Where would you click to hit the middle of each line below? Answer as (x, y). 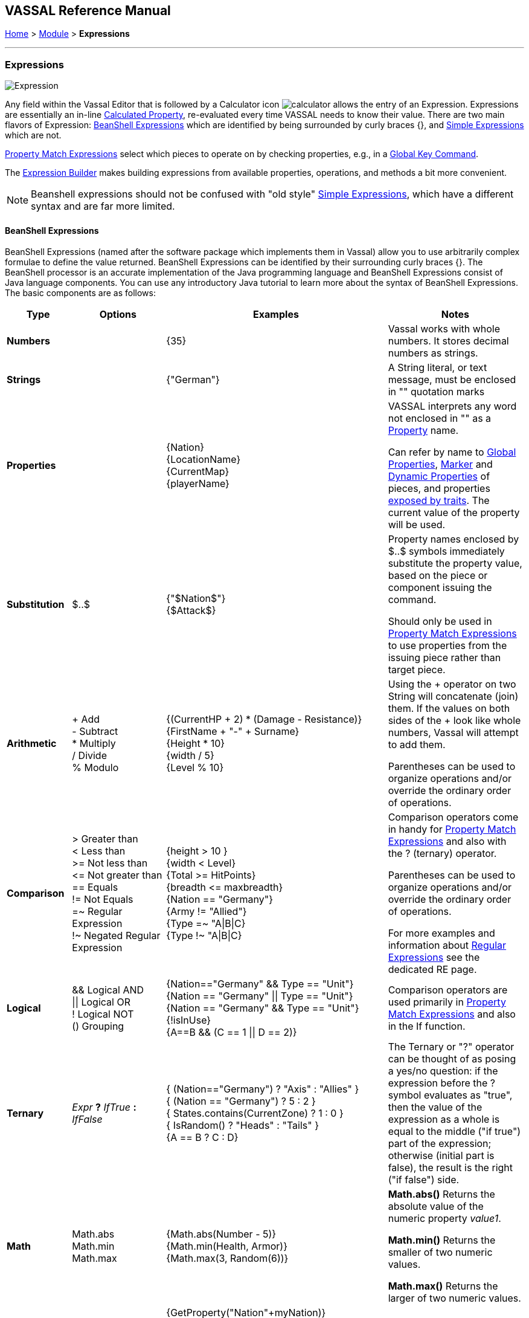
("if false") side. (424, 1180)
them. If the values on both (449, 709)
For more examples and (441, 933)
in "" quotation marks (436, 392)
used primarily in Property (447, 1002)
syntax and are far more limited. (103, 206)
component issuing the (440, 588)
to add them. (417, 745)
